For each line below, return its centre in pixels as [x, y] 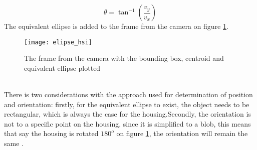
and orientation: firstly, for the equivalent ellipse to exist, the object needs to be [127, 104]
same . [14, 143]
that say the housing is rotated [51, 133]
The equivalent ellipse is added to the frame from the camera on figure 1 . [116, 26]
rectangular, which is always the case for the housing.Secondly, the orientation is [127, 114]
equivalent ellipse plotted [62, 68]
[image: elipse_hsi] [58, 42]
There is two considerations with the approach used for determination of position [128, 94]
